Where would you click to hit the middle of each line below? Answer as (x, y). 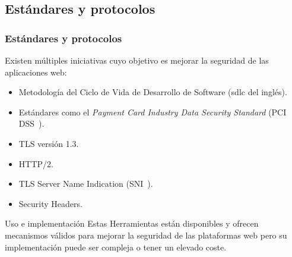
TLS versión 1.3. (49, 143)
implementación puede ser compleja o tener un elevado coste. (116, 247)
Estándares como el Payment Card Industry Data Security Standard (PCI (153, 112)
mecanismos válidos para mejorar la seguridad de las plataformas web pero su (146, 235)
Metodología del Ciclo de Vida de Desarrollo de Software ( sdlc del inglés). (153, 92)
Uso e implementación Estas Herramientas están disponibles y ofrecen (132, 223)
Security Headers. (50, 203)
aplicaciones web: (36, 72)
